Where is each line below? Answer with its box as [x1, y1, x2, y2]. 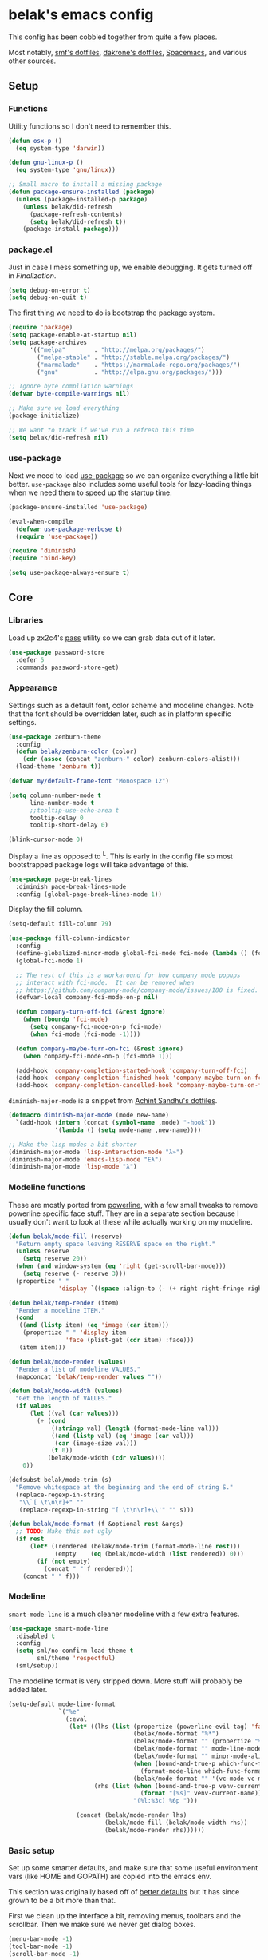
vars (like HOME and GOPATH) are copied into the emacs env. [8, 1872, 211, 1882]
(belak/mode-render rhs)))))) [104, 1826, 205, 1834]
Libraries [8, 615, 44, 626]
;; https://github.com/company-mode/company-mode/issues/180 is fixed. [15, 986, 259, 994]
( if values [15, 1402, 52, 1410]
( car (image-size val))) [54, 1439, 137, 1448]
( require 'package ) [8, 324, 73, 332]
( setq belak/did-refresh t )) [29, 217, 127, 225]
